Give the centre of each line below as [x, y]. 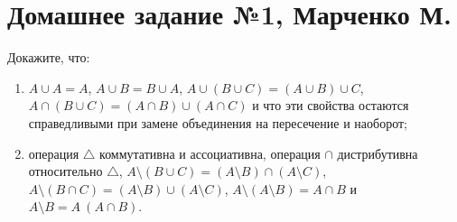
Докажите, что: [49, 57]
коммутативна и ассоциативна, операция [210, 153]
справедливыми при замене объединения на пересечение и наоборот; [218, 122]
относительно [65, 171]
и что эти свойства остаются [331, 105]
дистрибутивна [378, 153]
